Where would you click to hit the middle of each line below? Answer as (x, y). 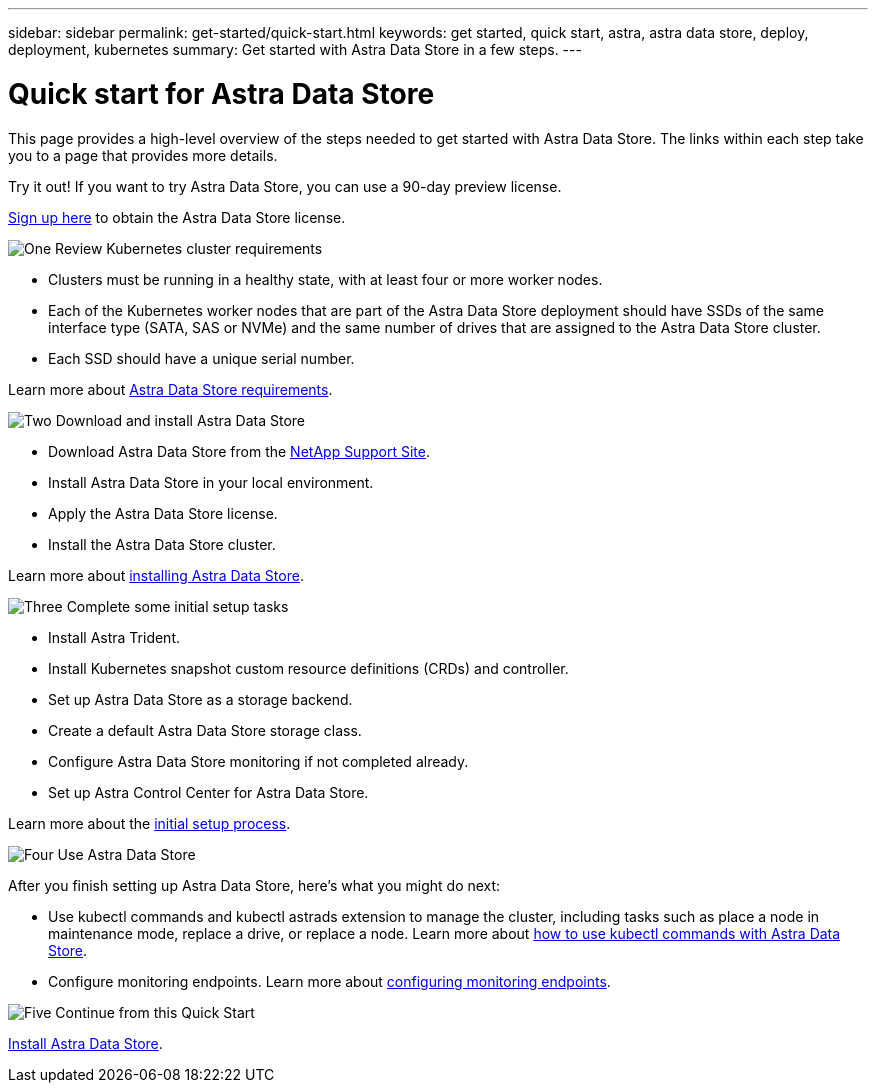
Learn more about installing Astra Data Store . (156, 575)
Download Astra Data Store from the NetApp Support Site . (239, 451)
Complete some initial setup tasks (177, 606)
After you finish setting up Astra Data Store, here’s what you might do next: (254, 885)
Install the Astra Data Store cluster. (162, 544)
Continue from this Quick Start (155, 1012)
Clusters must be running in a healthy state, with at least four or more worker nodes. (325, 279)
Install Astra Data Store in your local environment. (211, 482)
